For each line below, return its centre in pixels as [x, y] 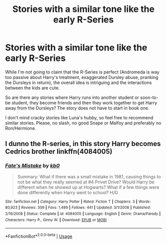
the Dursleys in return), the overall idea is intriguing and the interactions [79, 82]
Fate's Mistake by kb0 [33, 166]
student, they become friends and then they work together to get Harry [84, 102]
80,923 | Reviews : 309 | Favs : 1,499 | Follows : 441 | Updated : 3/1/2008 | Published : [78, 208]
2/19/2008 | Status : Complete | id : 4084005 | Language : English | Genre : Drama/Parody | [83, 214]
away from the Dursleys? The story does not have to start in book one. [77, 108]
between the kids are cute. [33, 87]
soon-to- [149, 97]
